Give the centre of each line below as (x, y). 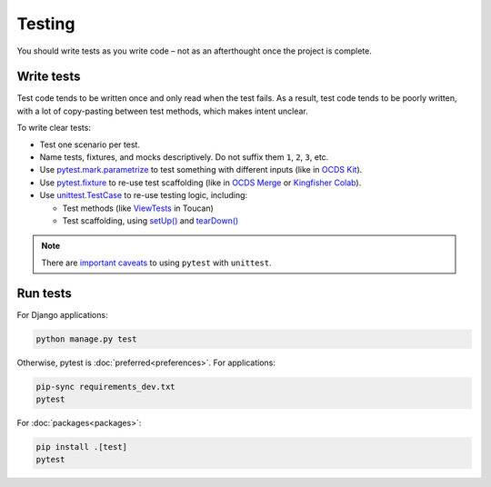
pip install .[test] (81, 447)
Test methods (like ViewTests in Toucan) (138, 208)
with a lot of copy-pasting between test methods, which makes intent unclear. (162, 111)
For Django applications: (62, 314)
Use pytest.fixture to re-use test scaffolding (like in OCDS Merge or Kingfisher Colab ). (200, 183)
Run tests (44, 293)
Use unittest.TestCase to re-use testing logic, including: (144, 195)
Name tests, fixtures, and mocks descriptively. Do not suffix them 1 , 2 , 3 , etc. (184, 157)
